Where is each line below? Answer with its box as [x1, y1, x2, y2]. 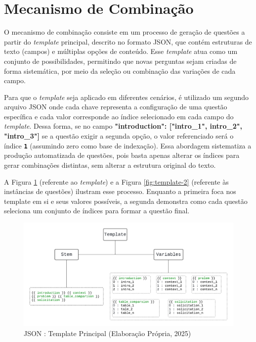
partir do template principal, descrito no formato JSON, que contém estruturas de [4, 36, 252, 47]
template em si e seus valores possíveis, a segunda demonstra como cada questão [4, 195, 248, 206]
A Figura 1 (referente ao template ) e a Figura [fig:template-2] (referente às [4, 176, 229, 187]
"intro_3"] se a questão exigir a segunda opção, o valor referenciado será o [4, 131, 234, 141]
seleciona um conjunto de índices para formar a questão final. [4, 205, 190, 216]
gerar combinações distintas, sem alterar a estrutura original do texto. [4, 159, 216, 170]
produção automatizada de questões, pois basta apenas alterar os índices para [4, 150, 240, 160]
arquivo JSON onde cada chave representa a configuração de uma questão [4, 101, 227, 112]
